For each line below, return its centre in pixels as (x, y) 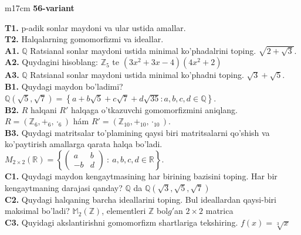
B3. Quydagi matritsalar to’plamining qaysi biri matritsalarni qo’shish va (137, 132)
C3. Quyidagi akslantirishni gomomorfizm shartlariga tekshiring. (121, 222)
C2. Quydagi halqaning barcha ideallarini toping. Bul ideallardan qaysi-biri (141, 199)
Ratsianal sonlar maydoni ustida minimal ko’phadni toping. (137, 75)
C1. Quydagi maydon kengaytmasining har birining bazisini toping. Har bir (141, 176)
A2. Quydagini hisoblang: (51, 62)
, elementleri (124, 211)
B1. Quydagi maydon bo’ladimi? (64, 86)
